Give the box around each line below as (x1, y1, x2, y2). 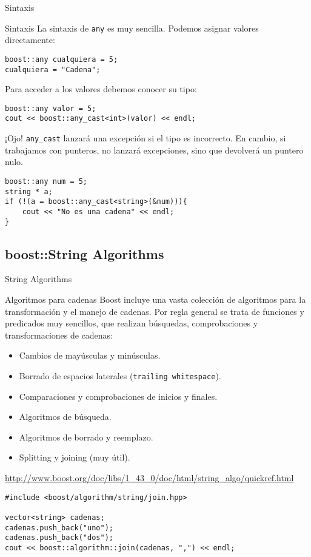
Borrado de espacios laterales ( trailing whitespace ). (19, 369, 221, 382)
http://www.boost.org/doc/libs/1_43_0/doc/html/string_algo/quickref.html (5, 471, 294, 484)
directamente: (5, 33, 55, 46)
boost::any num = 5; (5, 177, 88, 186)
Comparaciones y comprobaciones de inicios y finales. (19, 390, 218, 402)
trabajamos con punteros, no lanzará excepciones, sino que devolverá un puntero (5, 143, 304, 156)
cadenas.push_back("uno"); (5, 523, 113, 532)
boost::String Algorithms (5, 244, 164, 263)
